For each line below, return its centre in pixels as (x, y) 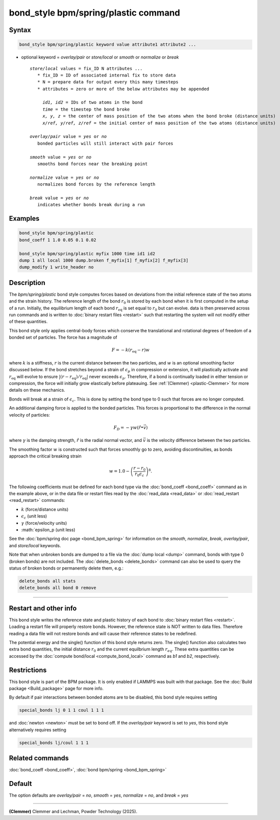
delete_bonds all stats (48, 581)
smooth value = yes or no (61, 157)
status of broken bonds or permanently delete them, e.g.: (66, 568)
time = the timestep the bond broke (86, 109)
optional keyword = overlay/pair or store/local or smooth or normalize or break (100, 57)
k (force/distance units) (45, 509)
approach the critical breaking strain (45, 456)
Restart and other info (43, 608)
